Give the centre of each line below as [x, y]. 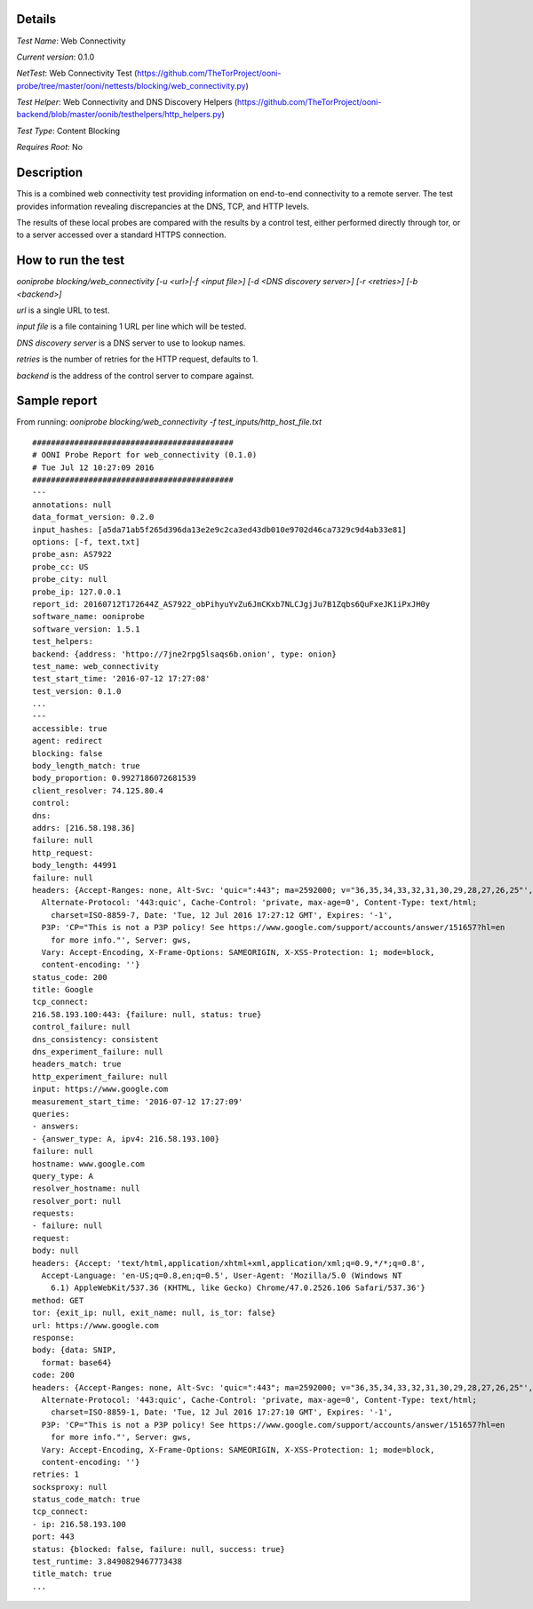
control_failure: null [82, 1027]
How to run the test [70, 261]
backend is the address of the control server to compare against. [135, 375]
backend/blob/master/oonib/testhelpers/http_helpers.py [119, 115]
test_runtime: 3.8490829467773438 [107, 1562]
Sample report [57, 401]
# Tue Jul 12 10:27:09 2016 [93, 467]
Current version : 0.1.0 [56, 57]
